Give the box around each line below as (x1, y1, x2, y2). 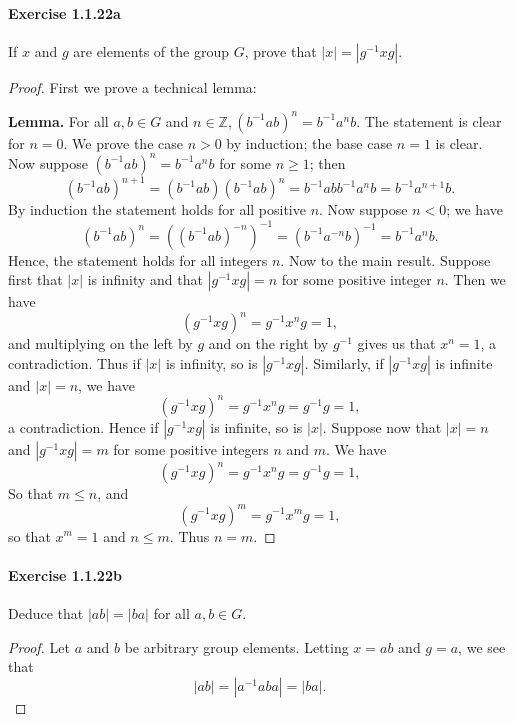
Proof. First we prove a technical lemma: (8, 76, 257, 97)
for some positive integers (113, 438, 269, 459)
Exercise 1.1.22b (8, 564, 122, 585)
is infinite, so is (210, 416, 303, 437)
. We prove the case (63, 132, 183, 153)
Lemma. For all (8, 110, 109, 131)
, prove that (244, 40, 317, 61)
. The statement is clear (356, 110, 502, 131)
